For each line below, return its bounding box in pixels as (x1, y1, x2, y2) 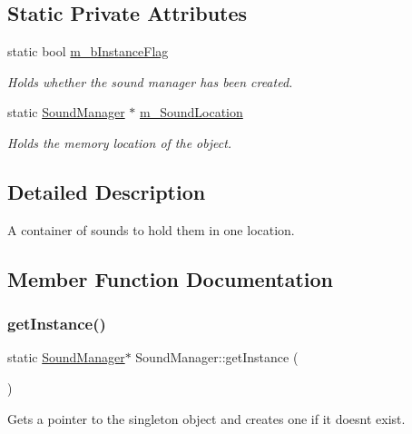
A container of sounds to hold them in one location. (7, 220, 295, 239)
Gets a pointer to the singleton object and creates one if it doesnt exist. (7, 409, 406, 428)
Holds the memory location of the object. (7, 133, 232, 152)
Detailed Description (7, 177, 206, 205)
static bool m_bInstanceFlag (7, 42, 169, 61)
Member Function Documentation (7, 264, 334, 292)
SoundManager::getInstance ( (135, 348, 299, 367)
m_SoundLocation (140, 103, 243, 122)
